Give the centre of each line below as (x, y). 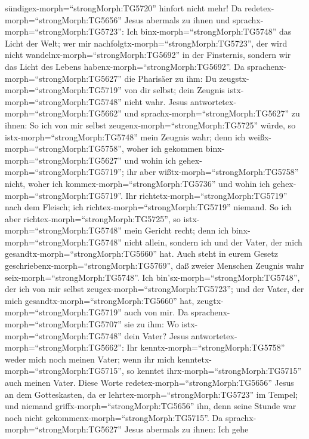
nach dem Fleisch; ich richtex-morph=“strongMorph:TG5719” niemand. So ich (148, 207)
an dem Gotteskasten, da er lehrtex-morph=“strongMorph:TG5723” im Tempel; (152, 394)
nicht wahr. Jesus (156, 101)
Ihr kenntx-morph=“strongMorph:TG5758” (206, 347)
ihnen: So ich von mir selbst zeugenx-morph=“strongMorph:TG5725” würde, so (150, 125)
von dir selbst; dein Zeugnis (174, 90)
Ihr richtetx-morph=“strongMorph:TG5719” (206, 195)
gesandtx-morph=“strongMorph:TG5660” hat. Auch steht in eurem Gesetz (141, 254)
